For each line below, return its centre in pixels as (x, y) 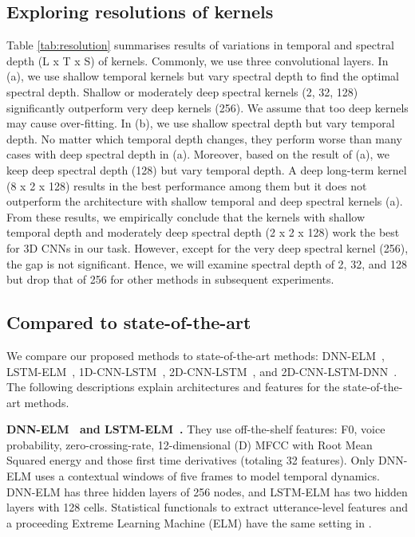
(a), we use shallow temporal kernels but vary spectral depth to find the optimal (203, 76)
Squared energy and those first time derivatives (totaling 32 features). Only (191, 460)
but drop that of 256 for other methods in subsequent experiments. (170, 279)
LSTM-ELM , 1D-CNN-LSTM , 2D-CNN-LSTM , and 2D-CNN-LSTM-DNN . (202, 371)
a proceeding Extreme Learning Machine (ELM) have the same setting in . (189, 522)
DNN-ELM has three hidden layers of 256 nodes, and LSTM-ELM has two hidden (207, 491)
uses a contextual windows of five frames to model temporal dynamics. (207, 476)
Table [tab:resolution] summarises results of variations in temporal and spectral (200, 45)
